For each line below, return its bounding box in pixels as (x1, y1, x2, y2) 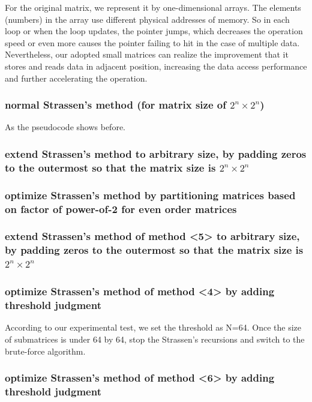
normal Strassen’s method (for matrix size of (5, 97, 226, 112)
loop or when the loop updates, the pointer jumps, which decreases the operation (5, 25, 303, 37)
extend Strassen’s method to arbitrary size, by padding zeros (5, 146, 307, 161)
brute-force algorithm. (5, 344, 86, 357)
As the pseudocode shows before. (5, 121, 125, 133)
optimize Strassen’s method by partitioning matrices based (5, 187, 296, 202)
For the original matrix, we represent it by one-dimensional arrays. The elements (5, 1, 301, 13)
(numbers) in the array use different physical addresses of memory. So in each (5, 13, 290, 25)
